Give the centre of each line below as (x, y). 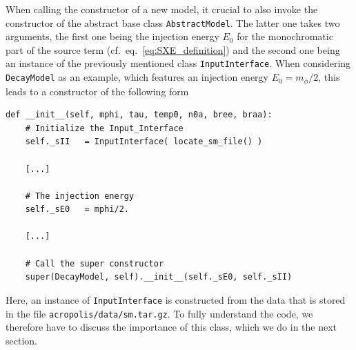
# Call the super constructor (95, 263)
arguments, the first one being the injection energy (112, 36)
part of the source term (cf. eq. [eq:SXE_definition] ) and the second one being (173, 49)
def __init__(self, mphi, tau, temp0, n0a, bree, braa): (139, 115)
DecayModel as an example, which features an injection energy (137, 77)
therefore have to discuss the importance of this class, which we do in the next (171, 327)
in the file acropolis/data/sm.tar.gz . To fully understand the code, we (159, 313)
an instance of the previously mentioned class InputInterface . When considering (178, 63)
